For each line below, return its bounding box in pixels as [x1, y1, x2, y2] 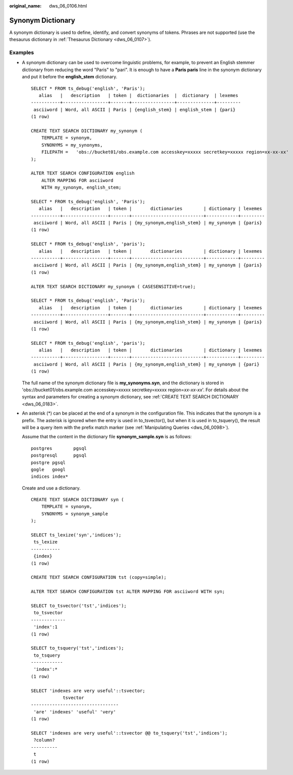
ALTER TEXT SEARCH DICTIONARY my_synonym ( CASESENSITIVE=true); [31, 284, 196, 289]
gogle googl [31, 467, 66, 472]
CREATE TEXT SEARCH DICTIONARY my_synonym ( [31, 128, 143, 133]
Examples [9, 49, 34, 56]
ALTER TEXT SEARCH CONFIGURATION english [31, 170, 135, 176]
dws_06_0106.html [49, 3, 87, 9]
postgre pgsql [31, 460, 66, 465]
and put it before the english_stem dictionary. [22, 74, 118, 80]
